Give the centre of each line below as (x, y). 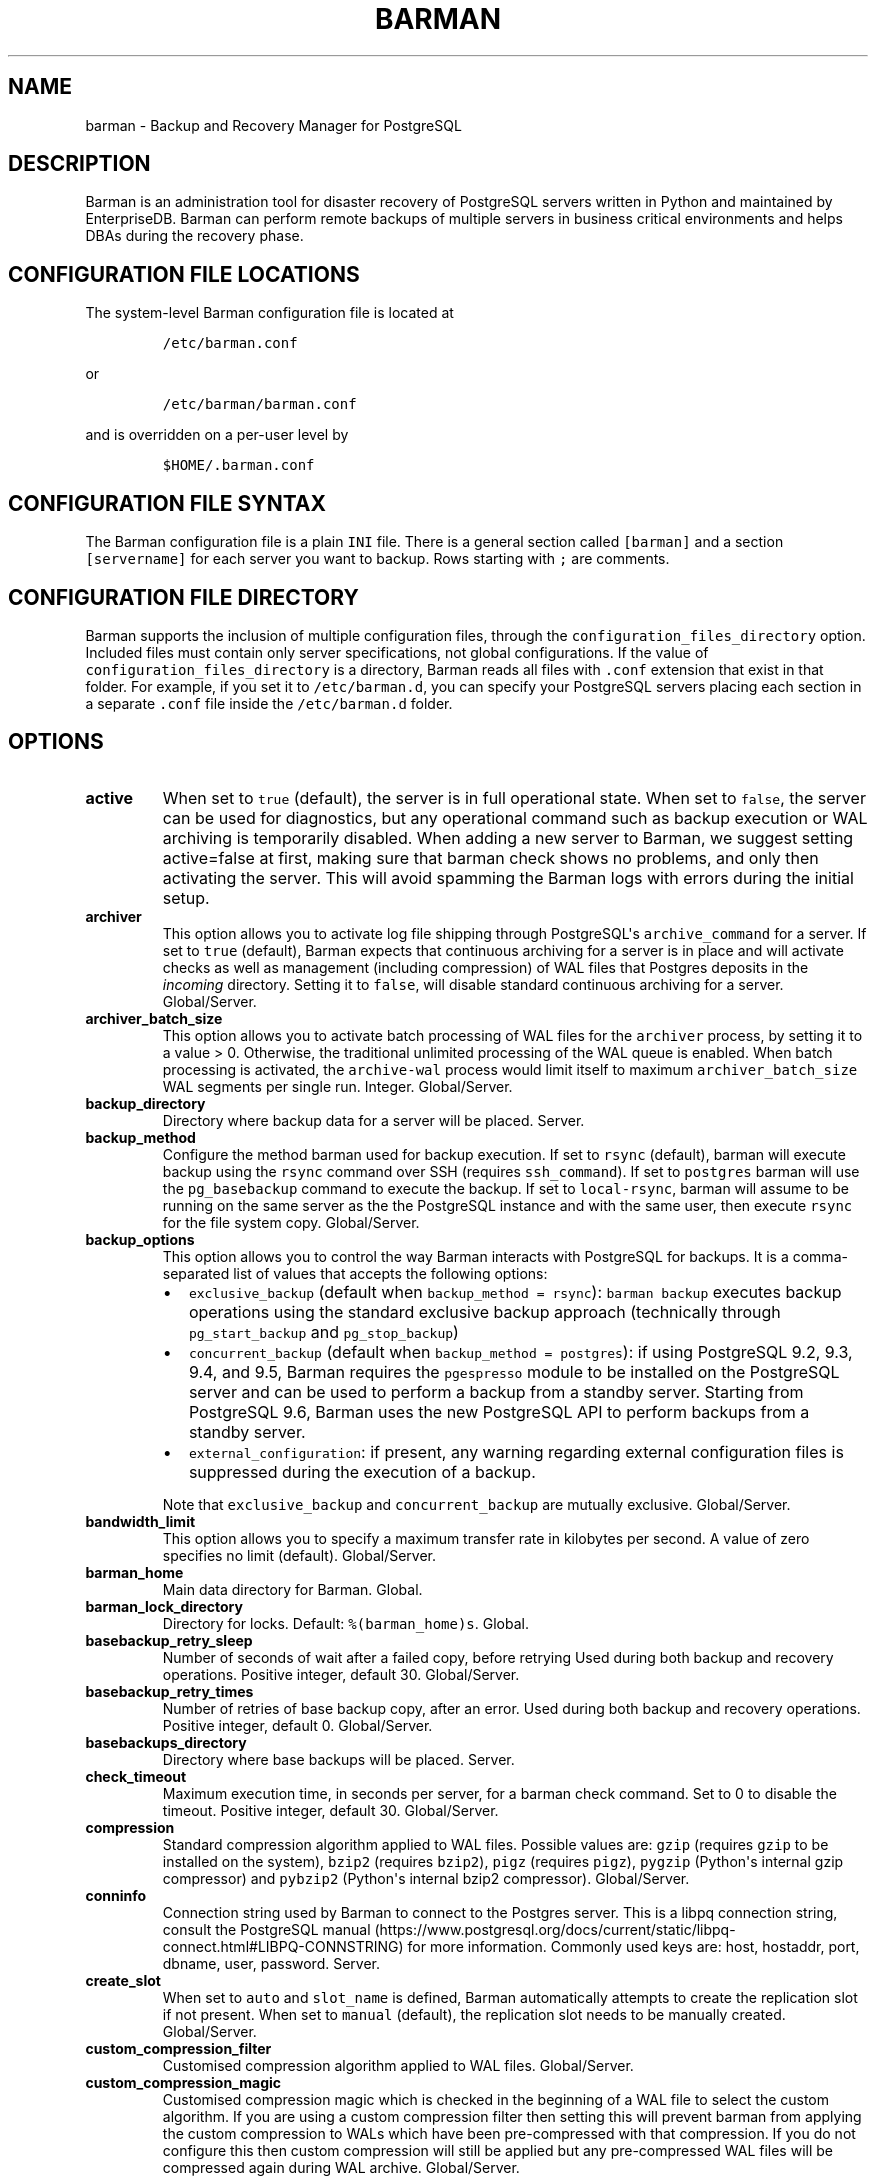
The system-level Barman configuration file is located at (269, 313)
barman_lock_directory (164, 1606)
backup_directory (145, 1103)
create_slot (123, 1980)
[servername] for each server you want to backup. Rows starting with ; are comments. (377, 559)
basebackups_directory (166, 1742)
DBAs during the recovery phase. (194, 236)
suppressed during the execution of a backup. (362, 1471)
